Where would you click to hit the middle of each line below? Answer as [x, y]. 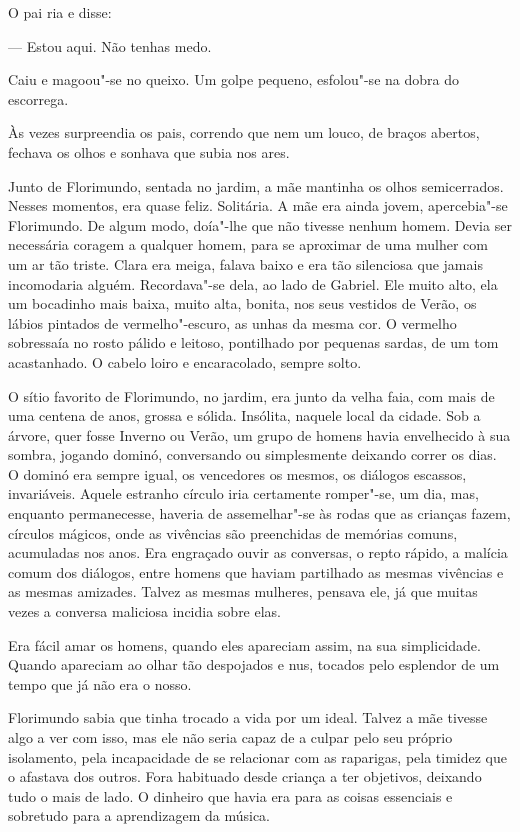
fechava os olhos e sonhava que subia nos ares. [149, 151]
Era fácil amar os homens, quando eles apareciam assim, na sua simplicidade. [244, 644]
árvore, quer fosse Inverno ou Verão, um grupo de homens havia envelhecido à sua [259, 434]
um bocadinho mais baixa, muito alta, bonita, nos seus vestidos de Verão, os [242, 303]
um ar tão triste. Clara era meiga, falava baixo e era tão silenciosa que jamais [245, 263]
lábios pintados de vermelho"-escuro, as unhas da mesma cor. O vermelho [232, 322]
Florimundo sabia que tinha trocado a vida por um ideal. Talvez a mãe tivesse [248, 717]
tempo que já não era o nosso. [100, 683]
